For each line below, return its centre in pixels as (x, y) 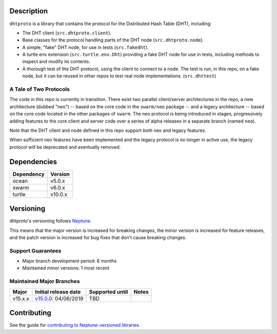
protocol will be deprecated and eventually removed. (65, 147)
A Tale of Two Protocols (40, 89)
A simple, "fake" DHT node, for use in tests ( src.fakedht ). (85, 47)
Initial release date (58, 291)
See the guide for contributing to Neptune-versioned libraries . (75, 325)
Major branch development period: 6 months (70, 261)
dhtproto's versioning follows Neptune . (51, 221)
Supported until (108, 291)
